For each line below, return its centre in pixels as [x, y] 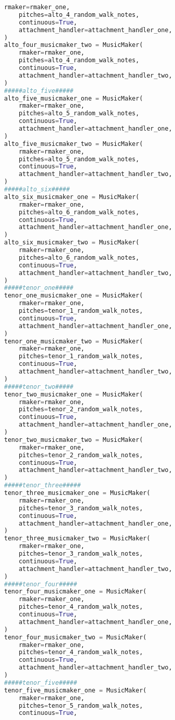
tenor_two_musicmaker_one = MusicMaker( [74, 394]
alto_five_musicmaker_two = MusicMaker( [74, 144]
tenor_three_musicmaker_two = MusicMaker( [77, 539]
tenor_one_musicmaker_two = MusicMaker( [74, 341]
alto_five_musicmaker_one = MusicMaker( [74, 98]
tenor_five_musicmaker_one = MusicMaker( [76, 690]
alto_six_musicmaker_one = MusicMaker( [72, 197]
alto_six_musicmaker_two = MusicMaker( [72, 243]
